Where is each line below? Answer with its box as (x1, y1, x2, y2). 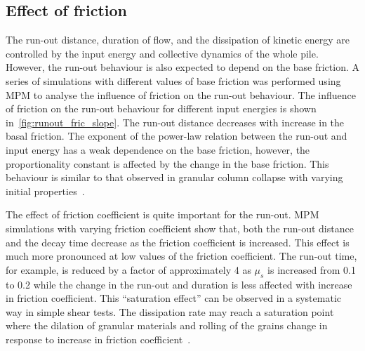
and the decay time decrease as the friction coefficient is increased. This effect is (6, 234, 350, 249)
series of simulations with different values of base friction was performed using (6, 73, 341, 88)
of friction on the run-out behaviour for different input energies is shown (6, 101, 317, 116)
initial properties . (6, 183, 85, 198)
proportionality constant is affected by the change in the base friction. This (6, 156, 329, 171)
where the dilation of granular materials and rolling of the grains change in (6, 318, 328, 333)
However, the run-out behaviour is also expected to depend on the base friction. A (6, 60, 359, 74)
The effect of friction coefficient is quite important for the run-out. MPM (6, 207, 319, 222)
